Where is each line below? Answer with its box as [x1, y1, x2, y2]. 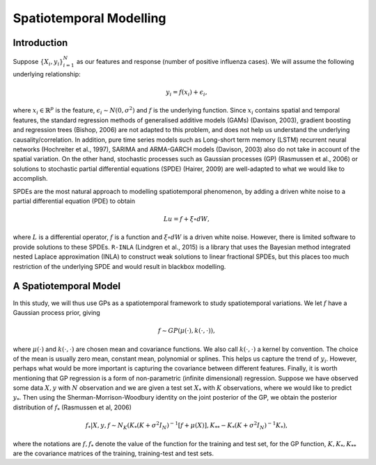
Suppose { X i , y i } [13, 57, 64, 67]
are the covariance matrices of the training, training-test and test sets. [13, 449, 214, 457]
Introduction [13, 37, 68, 49]
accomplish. [13, 174, 48, 183]
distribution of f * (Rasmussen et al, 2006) [13, 403, 132, 413]
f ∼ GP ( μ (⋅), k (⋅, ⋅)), [157, 327, 216, 335]
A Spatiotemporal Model [13, 280, 121, 292]
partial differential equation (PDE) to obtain [13, 197, 136, 205]
